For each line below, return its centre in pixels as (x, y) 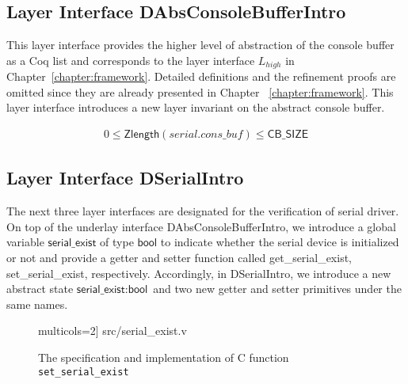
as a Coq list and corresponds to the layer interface (131, 60)
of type (117, 242)
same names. (37, 304)
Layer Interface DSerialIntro (125, 178)
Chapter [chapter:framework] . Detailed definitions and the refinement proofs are (201, 76)
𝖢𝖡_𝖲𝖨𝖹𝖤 (288, 135)
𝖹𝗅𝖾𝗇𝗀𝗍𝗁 (142, 135)
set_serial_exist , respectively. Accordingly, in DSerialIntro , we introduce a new (199, 273)
